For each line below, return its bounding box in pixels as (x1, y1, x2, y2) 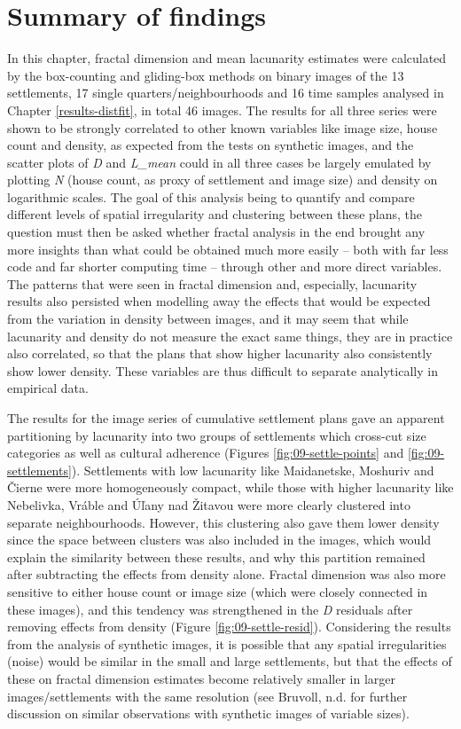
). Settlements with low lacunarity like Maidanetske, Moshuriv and (71, 460, 434, 479)
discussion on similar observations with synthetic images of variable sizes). (7, 704, 410, 723)
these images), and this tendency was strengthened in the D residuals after (7, 600, 413, 618)
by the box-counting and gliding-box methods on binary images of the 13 (7, 66, 404, 84)
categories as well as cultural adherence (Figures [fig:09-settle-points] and (7, 443, 404, 462)
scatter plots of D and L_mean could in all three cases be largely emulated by (7, 153, 432, 171)
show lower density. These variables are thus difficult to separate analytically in (7, 361, 438, 380)
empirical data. (7, 379, 89, 397)
